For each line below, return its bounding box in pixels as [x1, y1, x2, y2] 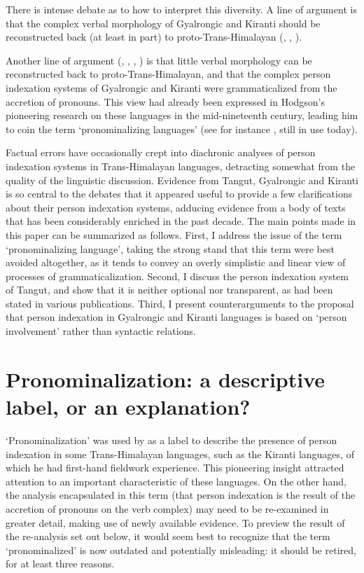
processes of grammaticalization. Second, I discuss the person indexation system [6, 268, 349, 283]
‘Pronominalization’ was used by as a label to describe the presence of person [6, 432, 337, 447]
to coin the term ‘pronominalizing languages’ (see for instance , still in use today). [6, 121, 358, 136]
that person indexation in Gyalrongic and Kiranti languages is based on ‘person [6, 310, 347, 324]
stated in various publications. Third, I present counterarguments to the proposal [6, 296, 354, 310]
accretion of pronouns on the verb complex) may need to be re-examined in [6, 501, 329, 516]
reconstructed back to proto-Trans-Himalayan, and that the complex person [6, 67, 331, 81]
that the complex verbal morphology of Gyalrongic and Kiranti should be [6, 15, 321, 30]
